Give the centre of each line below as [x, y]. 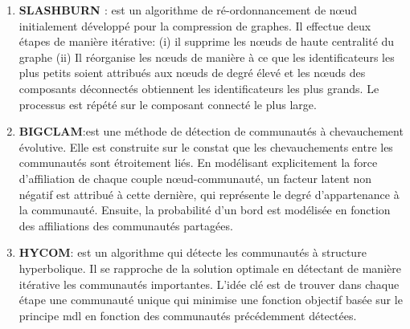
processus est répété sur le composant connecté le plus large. [168, 104]
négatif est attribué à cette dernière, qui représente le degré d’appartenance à [209, 194]
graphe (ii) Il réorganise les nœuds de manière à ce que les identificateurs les [207, 57]
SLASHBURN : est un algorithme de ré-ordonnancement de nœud [188, 10]
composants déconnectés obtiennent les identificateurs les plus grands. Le [199, 88]
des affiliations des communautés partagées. [126, 225]
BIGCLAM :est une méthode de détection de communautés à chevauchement [211, 131]
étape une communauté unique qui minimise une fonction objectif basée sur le [211, 300]
